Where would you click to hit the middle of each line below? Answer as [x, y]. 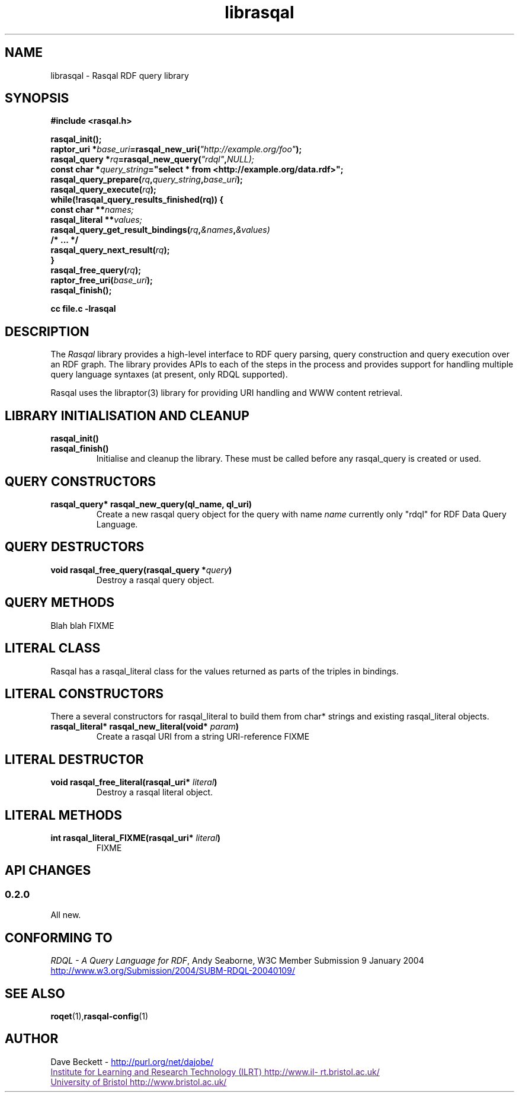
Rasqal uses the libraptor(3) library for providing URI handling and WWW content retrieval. [227, 393]
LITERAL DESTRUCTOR [74, 759]
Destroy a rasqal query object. [155, 580]
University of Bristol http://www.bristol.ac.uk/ [139, 1082]
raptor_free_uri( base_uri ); [102, 280]
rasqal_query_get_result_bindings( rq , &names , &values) [160, 230]
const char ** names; [92, 210]
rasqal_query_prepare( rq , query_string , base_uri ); [147, 180]
